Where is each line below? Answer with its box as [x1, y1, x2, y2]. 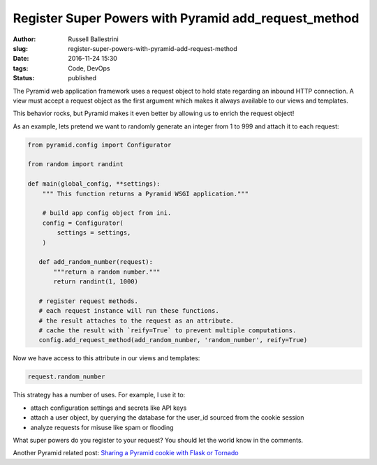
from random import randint [27, 161, 124, 168]
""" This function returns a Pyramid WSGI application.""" [42, 189, 249, 198]
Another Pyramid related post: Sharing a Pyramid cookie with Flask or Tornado [13, 449, 239, 457]
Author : [13, 35, 36, 43]
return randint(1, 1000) [53, 278, 139, 286]
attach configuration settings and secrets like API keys [30, 404, 187, 412]
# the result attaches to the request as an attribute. [38, 316, 234, 325]
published [68, 74, 97, 82]
